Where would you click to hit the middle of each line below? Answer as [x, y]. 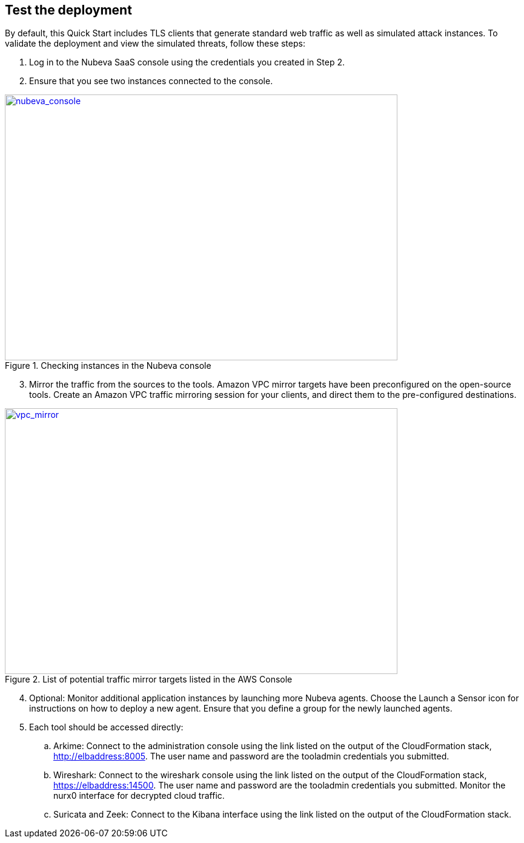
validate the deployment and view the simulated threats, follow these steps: [155, 44]
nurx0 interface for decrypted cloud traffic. [139, 796]
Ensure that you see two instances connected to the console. [151, 81]
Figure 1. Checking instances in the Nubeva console [108, 366]
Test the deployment [68, 10]
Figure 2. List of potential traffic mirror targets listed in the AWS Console [149, 679]
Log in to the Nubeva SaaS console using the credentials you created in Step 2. [187, 62]
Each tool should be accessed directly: [106, 727]
